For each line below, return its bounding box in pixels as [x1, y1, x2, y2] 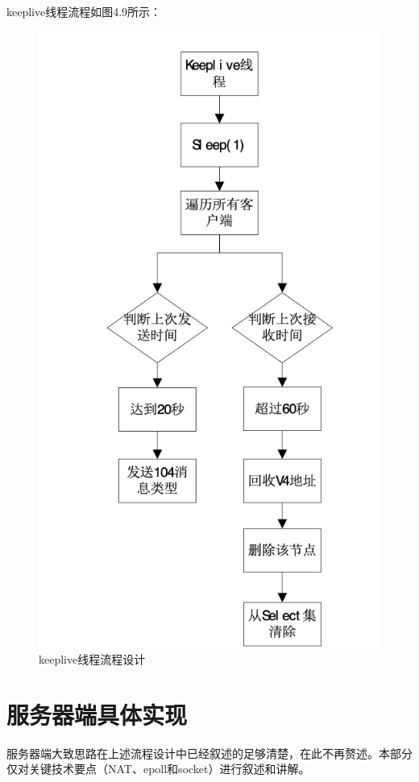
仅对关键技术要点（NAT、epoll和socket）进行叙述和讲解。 [6, 760, 310, 777]
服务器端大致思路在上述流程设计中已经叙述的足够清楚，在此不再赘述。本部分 [6, 744, 413, 761]
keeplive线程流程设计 [39, 650, 146, 667]
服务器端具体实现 [6, 697, 188, 730]
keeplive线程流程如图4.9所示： [6, 3, 162, 19]
